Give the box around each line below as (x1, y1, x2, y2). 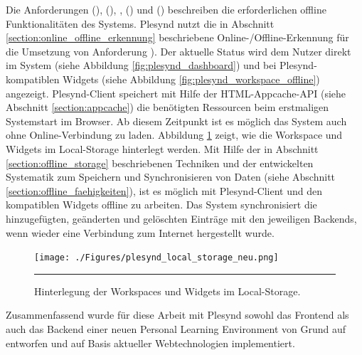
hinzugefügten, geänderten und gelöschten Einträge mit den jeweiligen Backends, (6, 211, 357, 226)
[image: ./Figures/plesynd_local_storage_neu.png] (34, 253, 279, 263)
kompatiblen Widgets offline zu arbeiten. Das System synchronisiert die (6, 197, 317, 212)
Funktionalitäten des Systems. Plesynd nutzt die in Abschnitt (6, 16, 275, 31)
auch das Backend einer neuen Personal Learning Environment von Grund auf (6, 321, 346, 336)
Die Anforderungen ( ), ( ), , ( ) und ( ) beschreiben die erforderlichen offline (6, 2, 326, 16)
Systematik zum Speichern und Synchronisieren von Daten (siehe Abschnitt (6, 169, 336, 184)
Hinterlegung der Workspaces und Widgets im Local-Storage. (34, 283, 301, 298)
